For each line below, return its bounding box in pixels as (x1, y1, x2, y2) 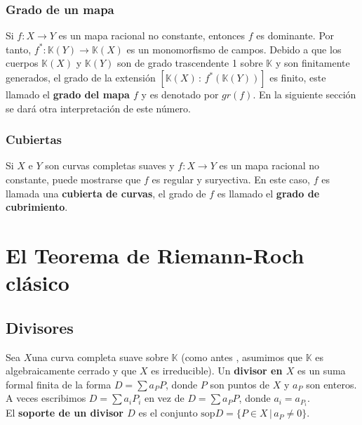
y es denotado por (141, 87, 219, 101)
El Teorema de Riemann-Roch (6, 240, 304, 269)
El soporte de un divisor (6, 405, 123, 420)
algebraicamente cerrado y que (6, 363, 137, 378)
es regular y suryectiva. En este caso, (152, 172, 310, 186)
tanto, (6, 41, 32, 56)
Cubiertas (6, 131, 62, 148)
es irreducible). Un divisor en (151, 363, 283, 378)
